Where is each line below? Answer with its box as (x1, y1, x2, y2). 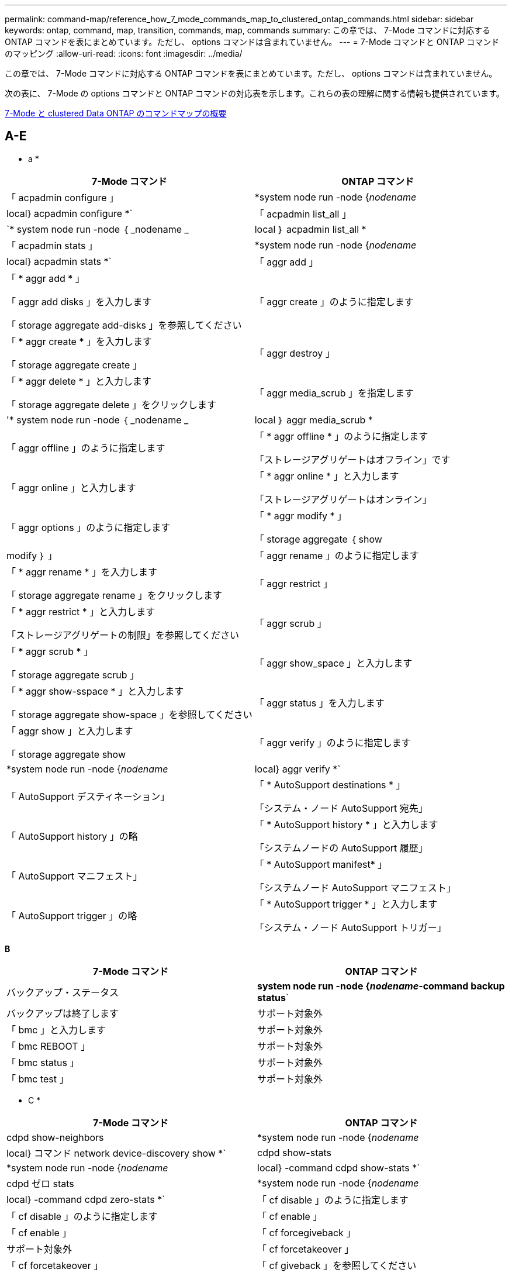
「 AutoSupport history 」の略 (6, 830, 138, 842)
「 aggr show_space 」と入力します (254, 657, 413, 669)
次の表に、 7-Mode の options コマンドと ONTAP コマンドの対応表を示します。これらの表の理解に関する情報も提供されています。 (5, 88, 504, 98)
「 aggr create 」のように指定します (254, 295, 414, 308)
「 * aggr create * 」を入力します (6, 335, 152, 347)
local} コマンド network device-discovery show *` (6, 1147, 226, 1159)
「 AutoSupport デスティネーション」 (6, 790, 170, 802)
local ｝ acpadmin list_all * (254, 223, 366, 235)
